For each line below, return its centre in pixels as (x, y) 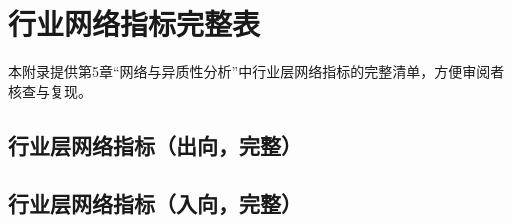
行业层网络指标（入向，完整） (155, 203)
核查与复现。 (50, 90)
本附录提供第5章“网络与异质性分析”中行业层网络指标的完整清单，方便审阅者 (256, 71)
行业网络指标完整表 (134, 23)
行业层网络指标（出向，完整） (155, 144)
